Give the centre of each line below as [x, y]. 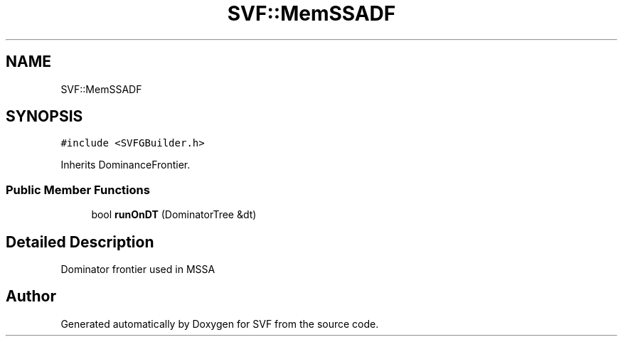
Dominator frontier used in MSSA [138, 269]
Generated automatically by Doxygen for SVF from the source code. [220, 324]
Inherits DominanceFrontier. [126, 165]
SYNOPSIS [44, 117]
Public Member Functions [78, 189]
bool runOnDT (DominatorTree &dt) [174, 215]
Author [31, 296]
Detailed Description [80, 242]
